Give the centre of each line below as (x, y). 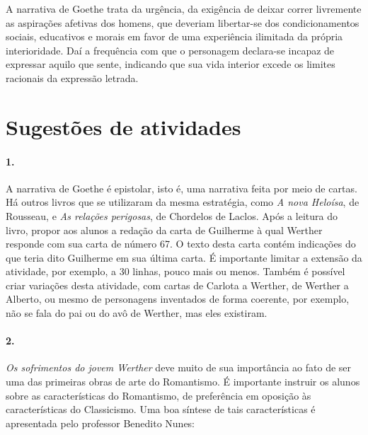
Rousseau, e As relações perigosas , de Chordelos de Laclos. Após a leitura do (172, 215)
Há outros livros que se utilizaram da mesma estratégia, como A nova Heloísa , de (183, 202)
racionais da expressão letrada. (72, 77)
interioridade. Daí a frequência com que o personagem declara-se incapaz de (170, 50)
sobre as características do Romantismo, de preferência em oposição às (159, 395)
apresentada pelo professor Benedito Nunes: (100, 423)
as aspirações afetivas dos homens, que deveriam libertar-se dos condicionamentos (183, 22)
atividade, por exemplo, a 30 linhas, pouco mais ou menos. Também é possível (176, 271)
